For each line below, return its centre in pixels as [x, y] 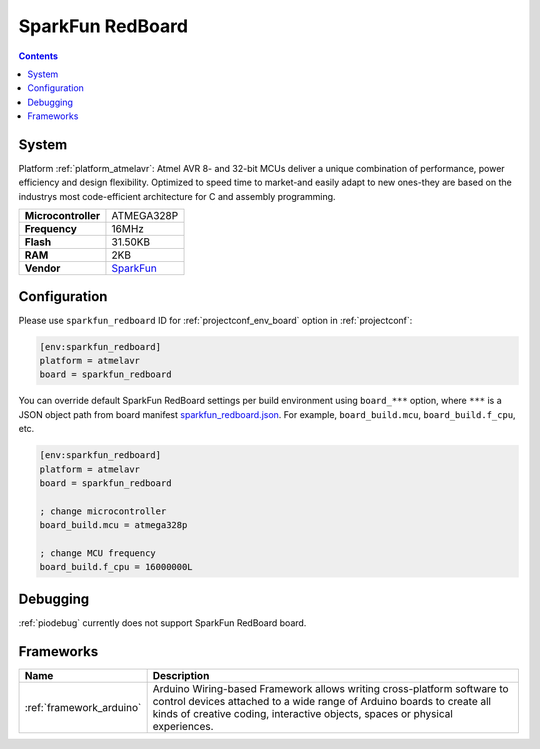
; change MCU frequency [98, 553]
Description [181, 675]
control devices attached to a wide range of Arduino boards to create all [322, 701]
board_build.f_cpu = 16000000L [116, 567]
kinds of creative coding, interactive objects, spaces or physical [303, 713]
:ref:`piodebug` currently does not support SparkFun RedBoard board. [162, 622]
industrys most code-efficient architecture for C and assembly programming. [177, 196]
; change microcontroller [103, 511]
